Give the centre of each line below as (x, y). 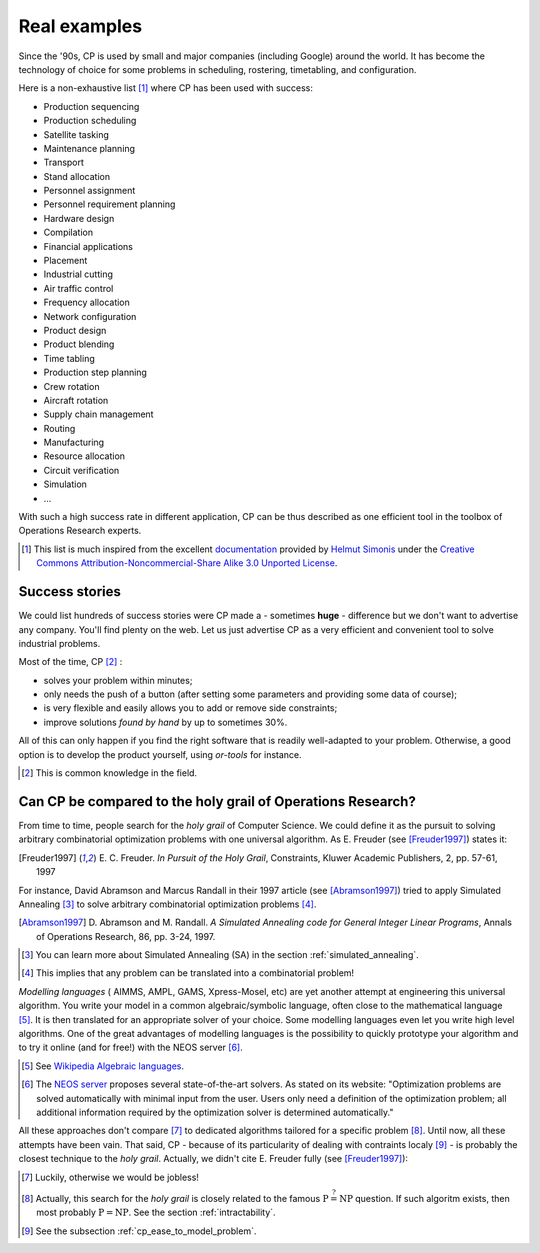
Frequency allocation (86, 302)
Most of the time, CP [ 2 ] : (70, 662)
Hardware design (79, 218)
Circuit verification (81, 470)
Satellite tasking (76, 134)
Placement (65, 261)
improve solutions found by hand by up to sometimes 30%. (165, 722)
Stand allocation (76, 176)
